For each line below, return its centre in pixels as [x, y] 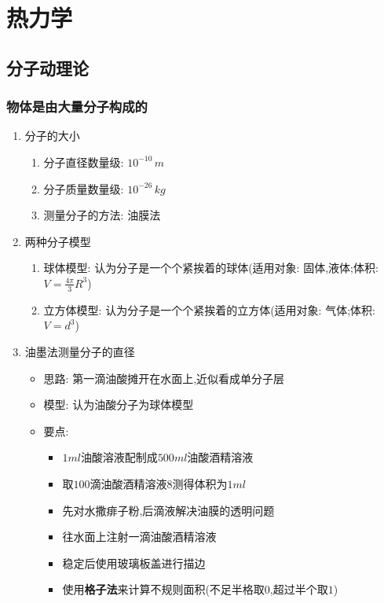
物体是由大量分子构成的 [77, 107]
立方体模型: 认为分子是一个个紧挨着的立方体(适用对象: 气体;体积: [209, 309]
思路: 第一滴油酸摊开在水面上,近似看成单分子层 [164, 378]
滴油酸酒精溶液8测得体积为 [159, 483]
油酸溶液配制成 [119, 457]
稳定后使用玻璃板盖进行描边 [134, 563]
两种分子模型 [58, 241]
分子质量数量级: [84, 188]
